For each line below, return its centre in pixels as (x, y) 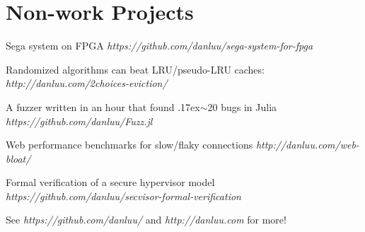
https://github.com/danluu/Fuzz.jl (79, 121)
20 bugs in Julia (242, 106)
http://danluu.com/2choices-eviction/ (87, 83)
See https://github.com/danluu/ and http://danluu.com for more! (146, 220)
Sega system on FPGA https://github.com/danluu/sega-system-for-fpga (160, 46)
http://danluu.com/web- (307, 145)
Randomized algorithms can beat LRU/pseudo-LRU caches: (135, 69)
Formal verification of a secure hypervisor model (110, 182)
